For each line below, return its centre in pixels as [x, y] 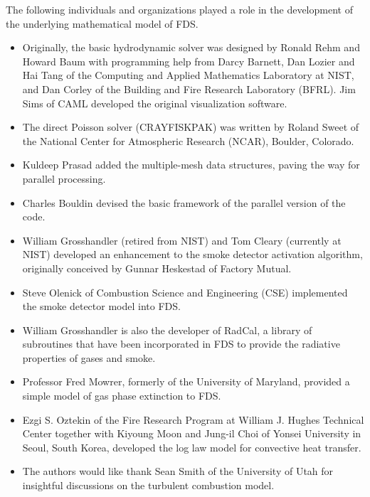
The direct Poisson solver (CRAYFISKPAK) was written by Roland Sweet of [191, 127]
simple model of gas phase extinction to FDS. [122, 396]
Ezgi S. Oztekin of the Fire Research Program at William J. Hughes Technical [193, 419]
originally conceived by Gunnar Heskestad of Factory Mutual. [157, 268]
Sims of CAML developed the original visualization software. [155, 103]
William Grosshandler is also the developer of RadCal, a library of [167, 330]
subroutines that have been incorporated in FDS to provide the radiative [181, 344]
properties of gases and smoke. [89, 357]
